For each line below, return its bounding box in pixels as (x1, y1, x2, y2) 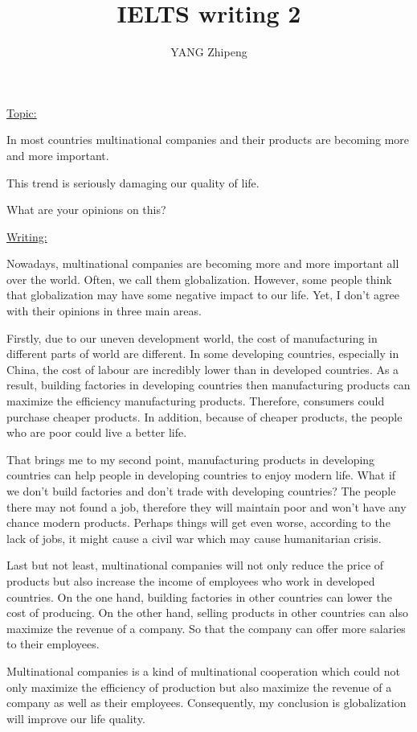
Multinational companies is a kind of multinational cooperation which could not (6, 662, 400, 679)
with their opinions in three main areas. (6, 302, 202, 319)
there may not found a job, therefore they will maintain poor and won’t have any (6, 498, 407, 515)
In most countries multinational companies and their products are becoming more (6, 131, 410, 148)
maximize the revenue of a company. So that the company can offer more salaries (6, 619, 406, 636)
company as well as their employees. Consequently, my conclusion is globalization (6, 694, 407, 711)
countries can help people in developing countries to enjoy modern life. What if (6, 467, 396, 483)
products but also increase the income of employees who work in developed (6, 572, 375, 589)
